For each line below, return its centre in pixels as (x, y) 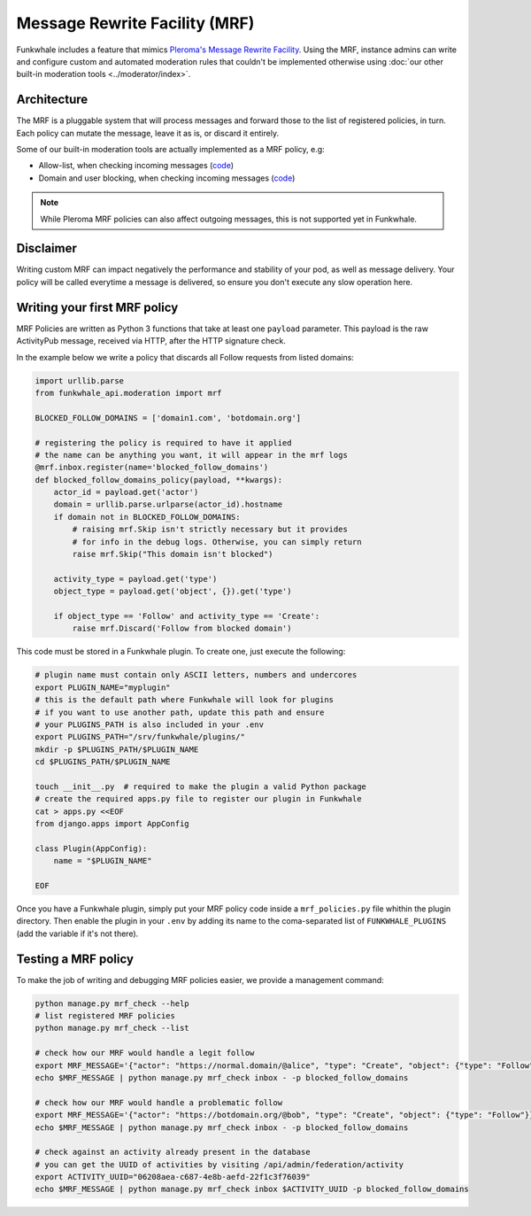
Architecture (52, 100)
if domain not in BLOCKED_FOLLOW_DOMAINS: (147, 517)
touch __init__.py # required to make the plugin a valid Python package (201, 786)
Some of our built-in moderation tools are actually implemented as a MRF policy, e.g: (170, 150)
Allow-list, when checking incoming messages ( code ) (136, 166)
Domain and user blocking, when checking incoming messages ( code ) (167, 178)
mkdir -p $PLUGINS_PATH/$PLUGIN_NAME (117, 749)
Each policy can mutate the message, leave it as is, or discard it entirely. (147, 133)
